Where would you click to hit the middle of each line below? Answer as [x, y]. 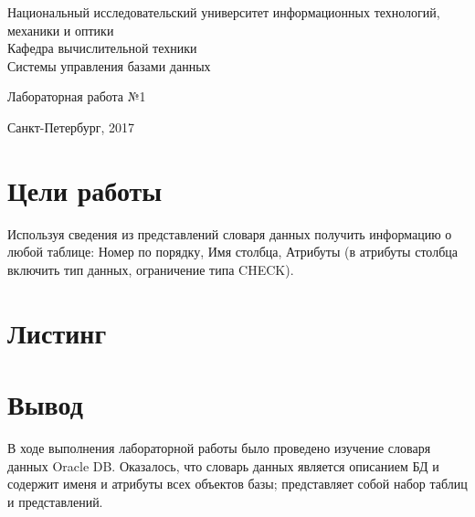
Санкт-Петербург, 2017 [71, 127]
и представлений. [55, 501]
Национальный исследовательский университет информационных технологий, [224, 12]
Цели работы [85, 190]
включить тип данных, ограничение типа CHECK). [151, 269]
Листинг [57, 332]
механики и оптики [61, 30]
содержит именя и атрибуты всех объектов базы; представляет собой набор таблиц [237, 484]
